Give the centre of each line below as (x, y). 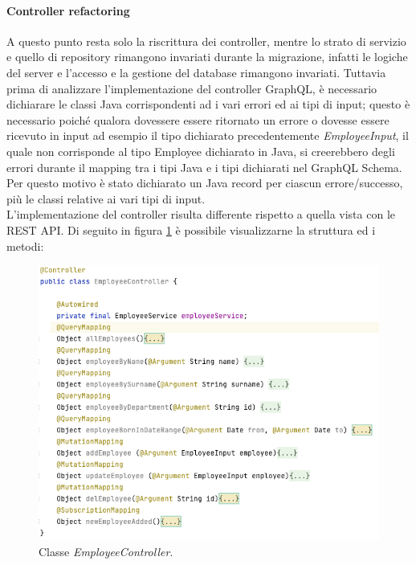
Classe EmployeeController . (106, 551)
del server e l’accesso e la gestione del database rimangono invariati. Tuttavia (196, 72)
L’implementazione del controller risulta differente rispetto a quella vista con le (201, 214)
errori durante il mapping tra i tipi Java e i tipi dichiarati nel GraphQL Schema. (204, 167)
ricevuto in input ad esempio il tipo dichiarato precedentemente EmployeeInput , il (208, 135)
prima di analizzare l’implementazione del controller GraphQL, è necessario (192, 88)
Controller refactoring (68, 10)
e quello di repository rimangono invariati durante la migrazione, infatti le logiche (207, 57)
